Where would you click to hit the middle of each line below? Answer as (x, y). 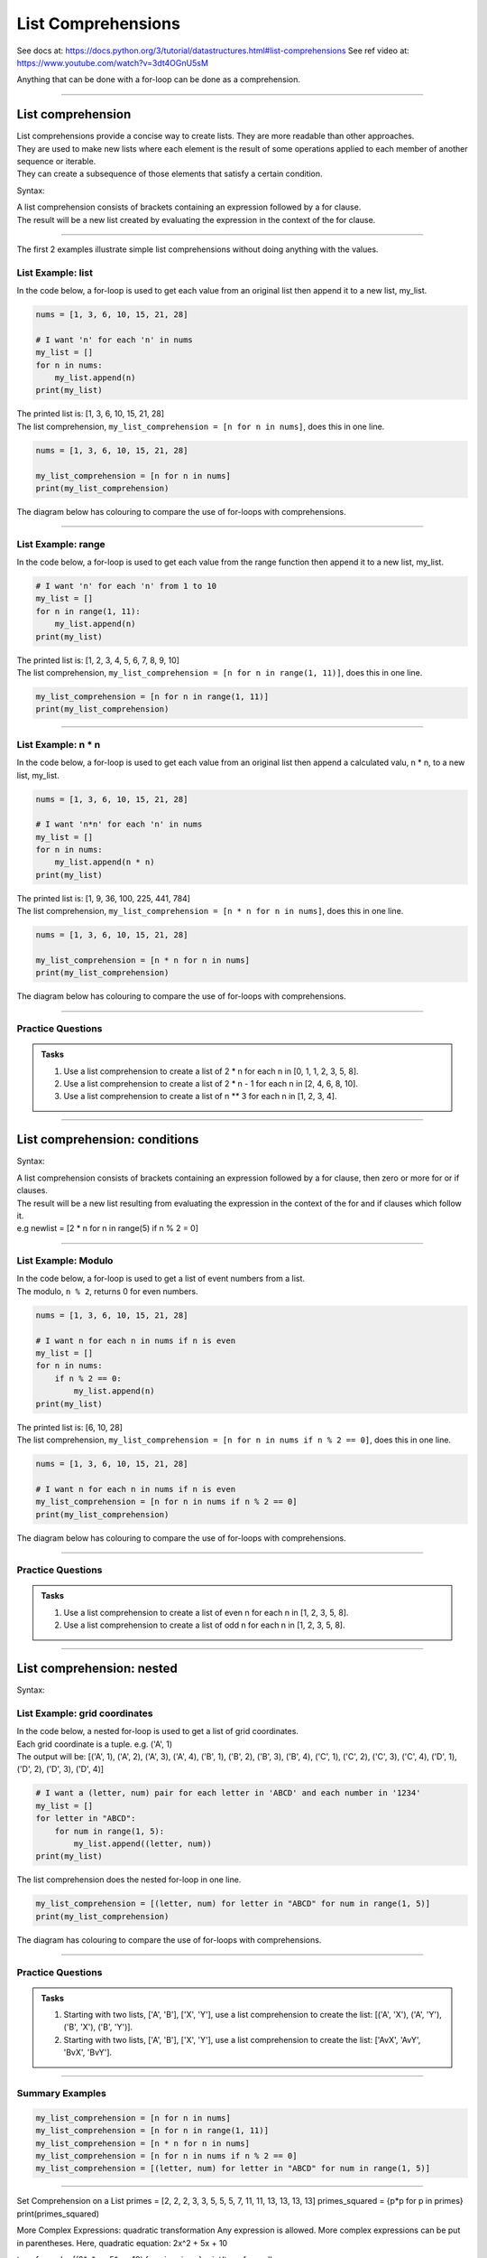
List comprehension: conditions (108, 1139)
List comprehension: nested (97, 1669)
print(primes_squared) (58, 2214)
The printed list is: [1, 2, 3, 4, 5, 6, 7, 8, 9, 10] (98, 660)
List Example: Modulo (65, 1261)
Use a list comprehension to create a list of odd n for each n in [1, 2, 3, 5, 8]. (204, 1625)
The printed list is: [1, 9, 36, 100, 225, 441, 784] (104, 898)
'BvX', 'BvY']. (88, 2053)
